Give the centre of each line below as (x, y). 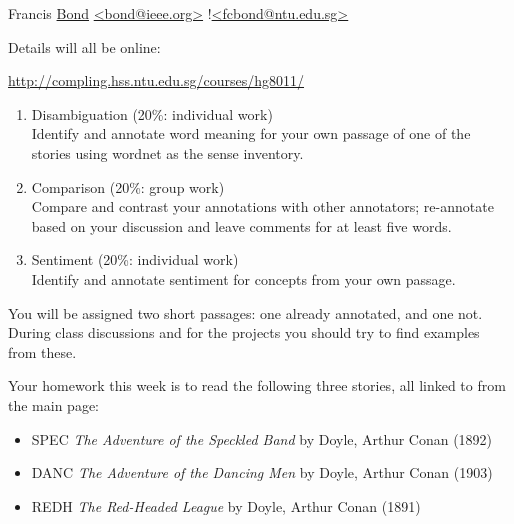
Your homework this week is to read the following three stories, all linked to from (257, 385)
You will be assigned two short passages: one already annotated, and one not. (245, 312)
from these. (42, 351)
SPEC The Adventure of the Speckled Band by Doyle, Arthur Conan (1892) (262, 438)
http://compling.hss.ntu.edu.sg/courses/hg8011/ (156, 80)
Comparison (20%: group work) (128, 186)
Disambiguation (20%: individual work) (152, 113)
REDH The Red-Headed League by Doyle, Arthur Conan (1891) (226, 505)
